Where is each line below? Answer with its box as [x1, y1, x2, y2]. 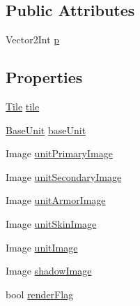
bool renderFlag [6, 286, 74, 301]
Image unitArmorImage [6, 193, 106, 207]
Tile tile [6, 99, 40, 113]
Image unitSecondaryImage [6, 169, 122, 184]
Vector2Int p [6, 32, 60, 47]
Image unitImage [6, 240, 78, 254]
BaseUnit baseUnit [6, 122, 86, 137]
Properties [6, 66, 83, 88]
